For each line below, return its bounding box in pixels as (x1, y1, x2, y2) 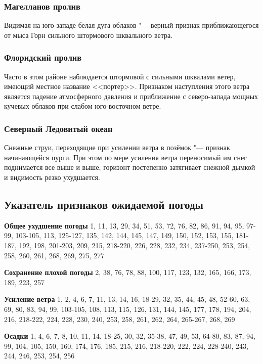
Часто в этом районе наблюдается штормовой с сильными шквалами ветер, (4, 71, 236, 81)
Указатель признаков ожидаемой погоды (4, 196, 203, 212)
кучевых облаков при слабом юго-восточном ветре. (4, 101, 161, 111)
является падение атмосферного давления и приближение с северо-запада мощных (4, 90, 258, 101)
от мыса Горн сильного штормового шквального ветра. (4, 29, 173, 40)
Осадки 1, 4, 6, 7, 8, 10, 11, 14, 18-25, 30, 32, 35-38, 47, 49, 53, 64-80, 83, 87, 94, (4, 331, 256, 341)
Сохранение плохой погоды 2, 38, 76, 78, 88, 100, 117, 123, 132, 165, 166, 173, (4, 267, 251, 278)
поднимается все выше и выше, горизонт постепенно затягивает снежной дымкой (4, 162, 255, 172)
